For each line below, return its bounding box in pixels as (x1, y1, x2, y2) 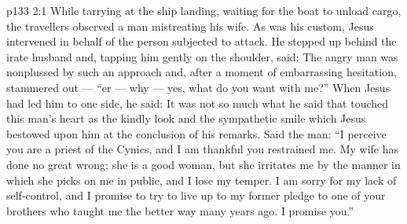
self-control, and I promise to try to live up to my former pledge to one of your (6, 187, 386, 204)
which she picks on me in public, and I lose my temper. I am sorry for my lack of (6, 171, 397, 188)
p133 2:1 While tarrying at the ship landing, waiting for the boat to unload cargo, (6, 2, 401, 18)
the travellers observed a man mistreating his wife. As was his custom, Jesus (6, 17, 374, 34)
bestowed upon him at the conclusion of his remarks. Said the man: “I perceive (6, 125, 387, 141)
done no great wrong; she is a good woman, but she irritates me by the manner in (6, 156, 401, 172)
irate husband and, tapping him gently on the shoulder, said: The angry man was (6, 48, 398, 64)
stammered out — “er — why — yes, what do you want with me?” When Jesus (6, 79, 390, 95)
